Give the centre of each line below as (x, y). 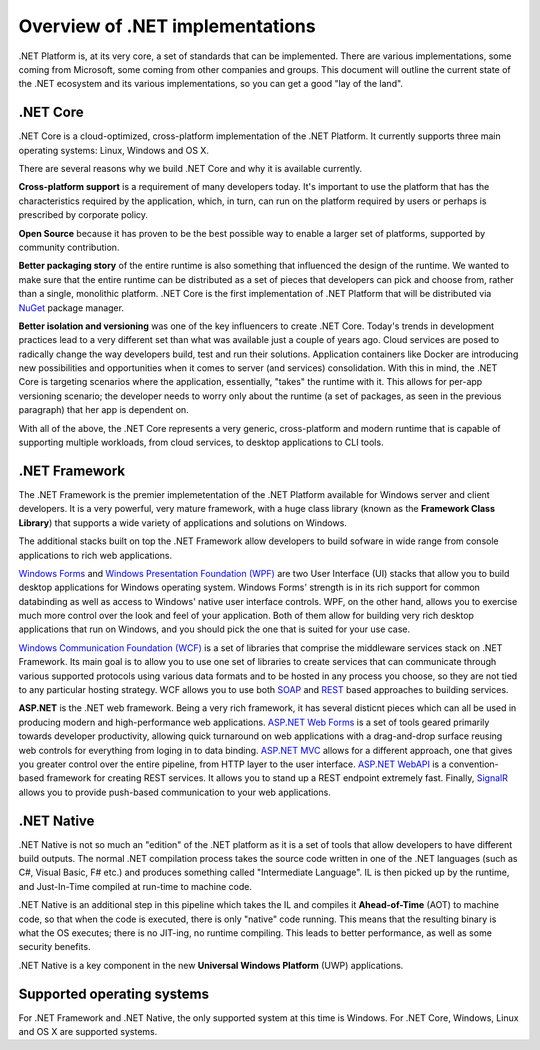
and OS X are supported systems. (88, 1032)
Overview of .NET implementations (167, 26)
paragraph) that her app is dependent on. (103, 410)
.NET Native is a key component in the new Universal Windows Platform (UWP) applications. (211, 965)
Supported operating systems (114, 993)
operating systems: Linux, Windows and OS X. (114, 150)
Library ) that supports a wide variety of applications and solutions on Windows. (182, 522)
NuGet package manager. (71, 307)
